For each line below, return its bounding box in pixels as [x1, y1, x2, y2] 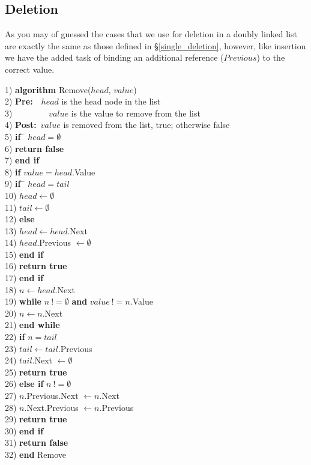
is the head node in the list [61, 95, 161, 108]
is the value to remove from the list [71, 106, 201, 119]
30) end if [5, 424, 44, 437]
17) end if [5, 272, 44, 284]
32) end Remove [5, 448, 67, 460]
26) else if [5, 377, 44, 390]
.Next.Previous [24, 401, 79, 413]
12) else [5, 213, 35, 225]
